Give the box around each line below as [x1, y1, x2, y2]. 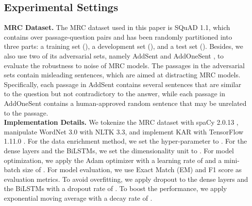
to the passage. [4, 107, 49, 118]
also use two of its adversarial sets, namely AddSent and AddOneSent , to [4, 50, 224, 60]
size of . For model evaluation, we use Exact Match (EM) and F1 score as [22, 164, 242, 175]
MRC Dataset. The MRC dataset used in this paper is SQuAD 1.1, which [4, 22, 230, 32]
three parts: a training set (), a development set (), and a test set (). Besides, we [4, 41, 243, 51]
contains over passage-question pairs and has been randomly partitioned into [4, 31, 232, 42]
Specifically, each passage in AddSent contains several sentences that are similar [4, 79, 241, 89]
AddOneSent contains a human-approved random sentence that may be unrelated [4, 98, 247, 108]
